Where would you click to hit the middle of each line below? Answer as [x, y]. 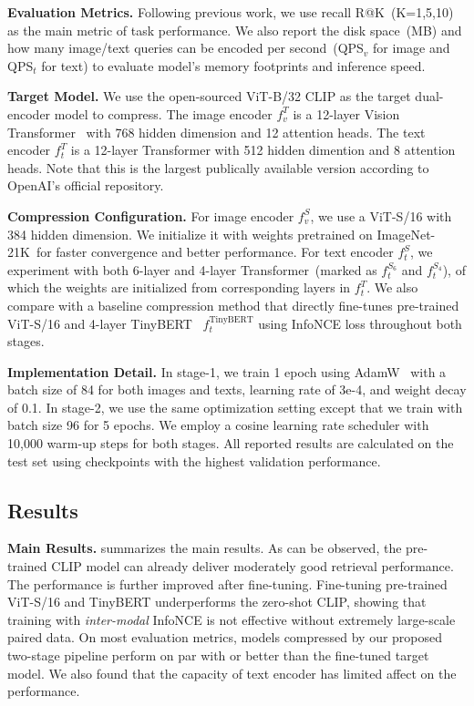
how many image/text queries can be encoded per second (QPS [185, 48]
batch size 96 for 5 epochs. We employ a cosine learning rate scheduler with [218, 425]
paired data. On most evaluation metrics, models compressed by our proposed [225, 637]
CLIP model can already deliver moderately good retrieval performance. [252, 566]
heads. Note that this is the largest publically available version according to [218, 167]
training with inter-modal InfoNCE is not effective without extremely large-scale [232, 619]
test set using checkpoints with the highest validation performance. [194, 460]
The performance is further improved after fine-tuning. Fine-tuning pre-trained [227, 583]
